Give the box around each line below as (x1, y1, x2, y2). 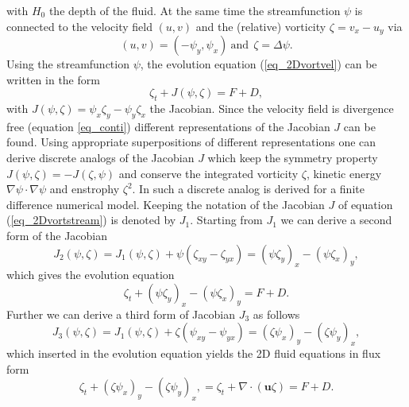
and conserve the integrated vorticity (118, 165, 299, 181)
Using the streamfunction (6, 56, 129, 72)
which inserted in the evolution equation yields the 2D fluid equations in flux (6, 345, 381, 362)
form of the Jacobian (6, 227, 108, 243)
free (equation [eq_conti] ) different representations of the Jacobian (6, 118, 330, 134)
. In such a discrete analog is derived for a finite (132, 180, 365, 197)
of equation (338, 196, 393, 212)
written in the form (6, 71, 100, 87)
